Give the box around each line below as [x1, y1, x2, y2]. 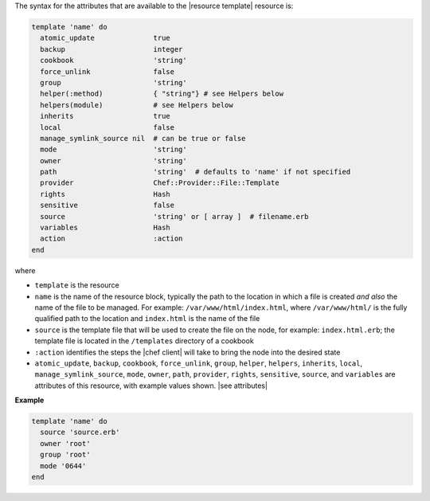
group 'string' [40, 78, 187, 87]
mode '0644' [40, 461, 87, 470]
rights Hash [40, 190, 170, 198]
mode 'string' [40, 145, 187, 155]
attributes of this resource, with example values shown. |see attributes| [34, 381, 268, 390]
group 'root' [40, 450, 91, 460]
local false [40, 123, 175, 131]
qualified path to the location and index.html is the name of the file [34, 314, 260, 323]
